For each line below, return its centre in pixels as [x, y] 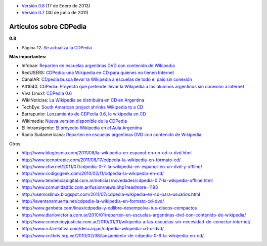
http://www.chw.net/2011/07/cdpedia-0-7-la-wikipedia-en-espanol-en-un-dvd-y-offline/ [112, 166]
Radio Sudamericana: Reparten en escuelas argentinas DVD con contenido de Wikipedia [111, 135]
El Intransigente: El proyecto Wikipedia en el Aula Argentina [82, 128]
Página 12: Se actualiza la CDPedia [57, 47]
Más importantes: [28, 57]
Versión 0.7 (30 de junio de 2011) [55, 13]
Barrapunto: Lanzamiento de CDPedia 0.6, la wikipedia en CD [84, 114]
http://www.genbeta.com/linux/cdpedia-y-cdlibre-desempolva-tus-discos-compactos [109, 208]
